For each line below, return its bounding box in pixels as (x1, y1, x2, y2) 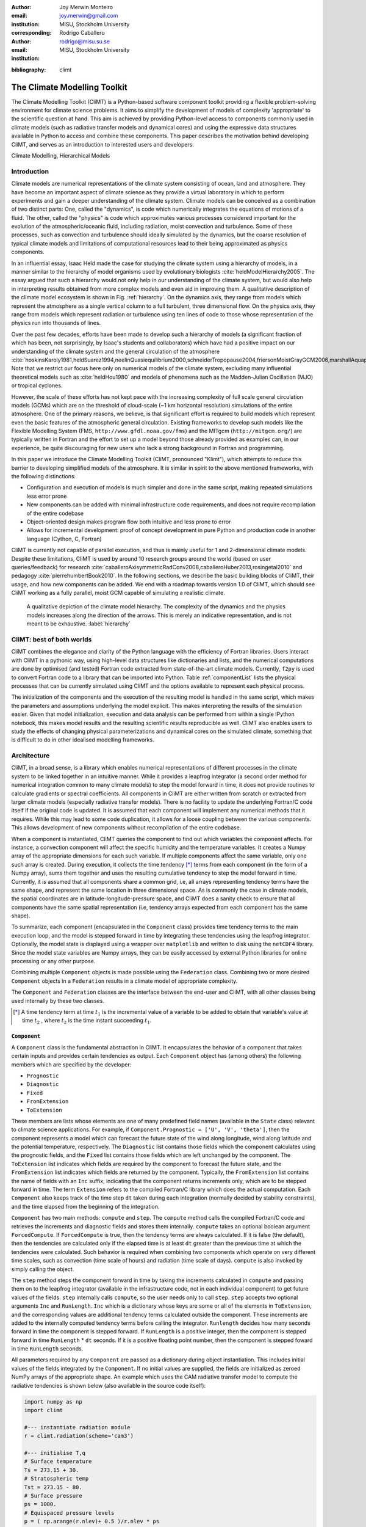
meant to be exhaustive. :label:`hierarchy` (26, 620, 131, 627)
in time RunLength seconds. (11, 1345, 84, 1352)
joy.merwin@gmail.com (59, 12, 118, 20)
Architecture (11, 751, 50, 760)
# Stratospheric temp (24, 1475, 89, 1482)
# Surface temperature (24, 1458, 92, 1465)
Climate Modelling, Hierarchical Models (11, 151, 110, 159)
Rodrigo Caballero (59, 29, 105, 37)
